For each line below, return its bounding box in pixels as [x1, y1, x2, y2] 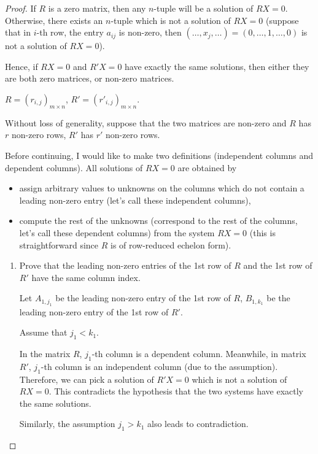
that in [5, 26, 31, 39]
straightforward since [19, 238, 99, 251]
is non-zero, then [118, 26, 182, 39]
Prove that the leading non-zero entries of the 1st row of [19, 259, 231, 272]
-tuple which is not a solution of [111, 13, 231, 26]
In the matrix [19, 347, 71, 360]
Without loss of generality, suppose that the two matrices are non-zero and [5, 116, 287, 129]
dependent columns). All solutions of [5, 161, 143, 174]
